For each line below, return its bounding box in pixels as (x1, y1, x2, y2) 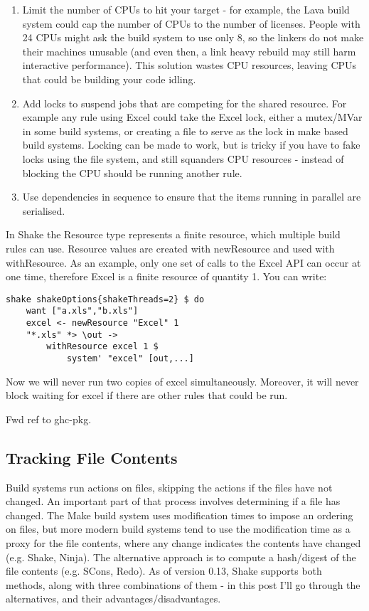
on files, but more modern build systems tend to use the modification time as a (6, 521, 351, 536)
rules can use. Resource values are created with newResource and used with (6, 240, 335, 255)
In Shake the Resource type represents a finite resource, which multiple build (6, 227, 341, 242)
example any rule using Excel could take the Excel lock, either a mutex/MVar (22, 110, 363, 124)
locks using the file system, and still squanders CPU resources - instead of (22, 151, 344, 166)
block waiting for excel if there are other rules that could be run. (6, 388, 288, 403)
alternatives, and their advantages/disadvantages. (6, 591, 221, 606)
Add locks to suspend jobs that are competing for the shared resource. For (22, 95, 347, 110)
